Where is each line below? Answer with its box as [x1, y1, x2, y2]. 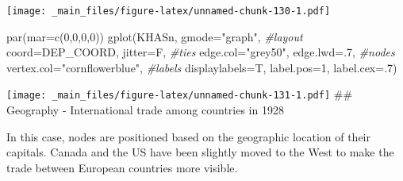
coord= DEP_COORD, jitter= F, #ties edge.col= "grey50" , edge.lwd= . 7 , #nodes [6, 44, 395, 60]
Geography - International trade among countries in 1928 [6, 102, 284, 118]
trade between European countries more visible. [6, 159, 238, 175]
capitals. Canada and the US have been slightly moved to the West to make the [6, 144, 394, 160]
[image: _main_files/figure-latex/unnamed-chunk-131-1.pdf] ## [6, 86, 353, 102]
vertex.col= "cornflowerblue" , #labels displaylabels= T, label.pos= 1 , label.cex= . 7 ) [6, 59, 397, 75]
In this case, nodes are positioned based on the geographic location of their [6, 128, 371, 144]
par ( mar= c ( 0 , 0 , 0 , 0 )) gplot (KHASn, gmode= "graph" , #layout [6, 28, 303, 44]
